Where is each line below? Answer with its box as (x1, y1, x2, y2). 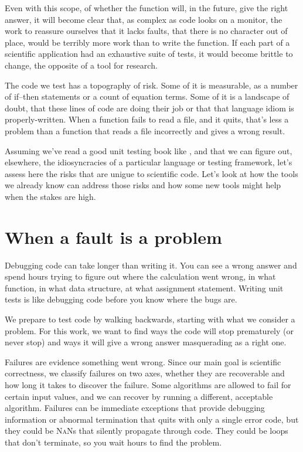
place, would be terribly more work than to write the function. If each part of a (5, 36, 290, 48)
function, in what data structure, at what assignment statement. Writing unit (5, 281, 284, 294)
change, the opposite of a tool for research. (5, 59, 158, 71)
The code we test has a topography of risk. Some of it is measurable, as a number (5, 79, 298, 91)
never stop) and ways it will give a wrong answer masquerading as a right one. (5, 336, 287, 348)
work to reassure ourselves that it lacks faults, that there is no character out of (5, 25, 288, 37)
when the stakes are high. (5, 190, 96, 202)
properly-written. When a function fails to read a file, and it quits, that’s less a (5, 113, 289, 125)
